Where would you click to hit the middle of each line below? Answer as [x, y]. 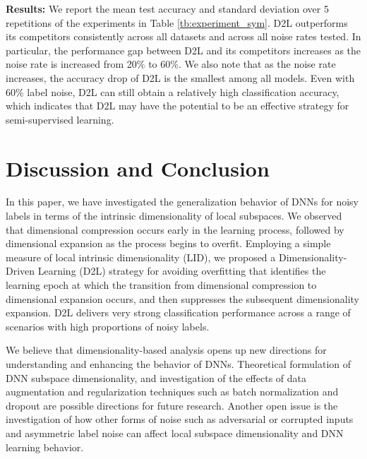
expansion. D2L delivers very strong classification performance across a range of [178, 312]
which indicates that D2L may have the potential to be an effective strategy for [178, 106]
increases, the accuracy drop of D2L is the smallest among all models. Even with [180, 77]
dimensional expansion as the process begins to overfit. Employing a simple [168, 243]
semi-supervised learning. [60, 119]
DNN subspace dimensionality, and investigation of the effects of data [156, 377]
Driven [20, 271]
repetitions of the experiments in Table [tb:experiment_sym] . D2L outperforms [177, 22]
